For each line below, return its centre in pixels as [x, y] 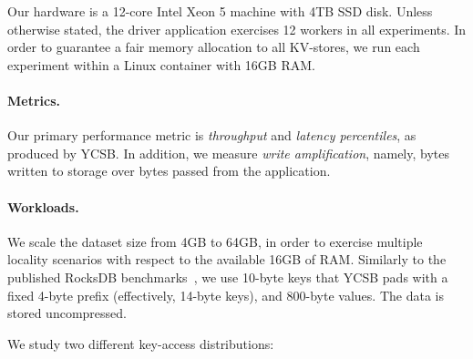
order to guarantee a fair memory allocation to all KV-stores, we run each [214, 47]
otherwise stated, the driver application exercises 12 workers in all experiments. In [237, 29]
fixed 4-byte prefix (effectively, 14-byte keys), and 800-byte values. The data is [226, 295]
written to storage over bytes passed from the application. [169, 171]
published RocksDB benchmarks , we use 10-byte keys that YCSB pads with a [228, 277]
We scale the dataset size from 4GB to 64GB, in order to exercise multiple [215, 241]
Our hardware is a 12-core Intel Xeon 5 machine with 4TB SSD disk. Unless [220, 11]
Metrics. [34, 100]
